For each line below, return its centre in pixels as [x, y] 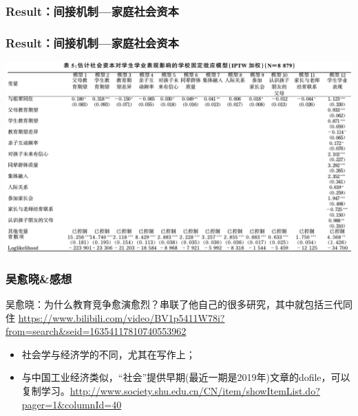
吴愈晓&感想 [39, 278]
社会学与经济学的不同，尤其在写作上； [108, 354]
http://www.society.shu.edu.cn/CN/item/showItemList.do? [195, 390]
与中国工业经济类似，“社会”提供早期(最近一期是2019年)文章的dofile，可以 [186, 377]
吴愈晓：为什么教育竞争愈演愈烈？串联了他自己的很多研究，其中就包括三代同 [179, 304]
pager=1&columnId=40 [72, 404]
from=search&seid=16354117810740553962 [96, 331]
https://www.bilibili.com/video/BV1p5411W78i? [122, 317]
